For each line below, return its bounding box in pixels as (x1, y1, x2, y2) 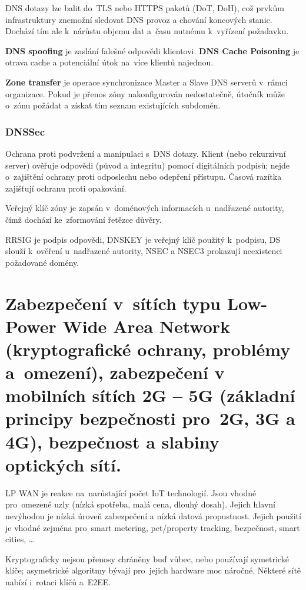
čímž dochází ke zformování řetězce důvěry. (5, 213, 162, 225)
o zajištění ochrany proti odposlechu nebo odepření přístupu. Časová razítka (5, 170, 282, 183)
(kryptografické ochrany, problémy (5, 337, 291, 361)
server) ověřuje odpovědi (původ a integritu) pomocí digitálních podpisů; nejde (5, 159, 290, 171)
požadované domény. (5, 256, 79, 268)
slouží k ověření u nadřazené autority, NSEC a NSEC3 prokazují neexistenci (5, 245, 282, 257)
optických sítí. (5, 452, 121, 476)
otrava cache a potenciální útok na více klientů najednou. (5, 56, 214, 68)
